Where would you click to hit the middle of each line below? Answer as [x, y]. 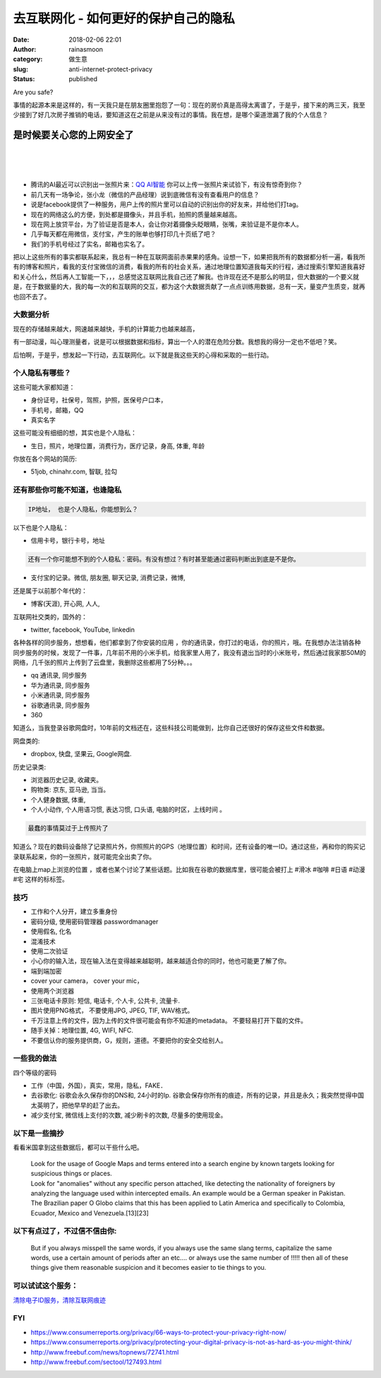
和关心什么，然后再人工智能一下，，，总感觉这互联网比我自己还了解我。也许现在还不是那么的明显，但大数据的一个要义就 [186, 276]
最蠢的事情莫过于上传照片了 [68, 828]
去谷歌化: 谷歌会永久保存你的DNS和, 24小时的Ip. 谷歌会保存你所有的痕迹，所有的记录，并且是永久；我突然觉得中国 [198, 1095]
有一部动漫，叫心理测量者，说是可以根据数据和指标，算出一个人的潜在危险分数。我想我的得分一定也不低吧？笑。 [177, 342]
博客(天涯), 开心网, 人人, [65, 603]
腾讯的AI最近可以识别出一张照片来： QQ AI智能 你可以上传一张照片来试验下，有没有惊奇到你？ [167, 184]
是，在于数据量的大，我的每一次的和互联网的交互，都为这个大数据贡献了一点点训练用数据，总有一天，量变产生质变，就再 [189, 287]
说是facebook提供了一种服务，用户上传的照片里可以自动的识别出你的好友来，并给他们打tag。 [167, 204]
